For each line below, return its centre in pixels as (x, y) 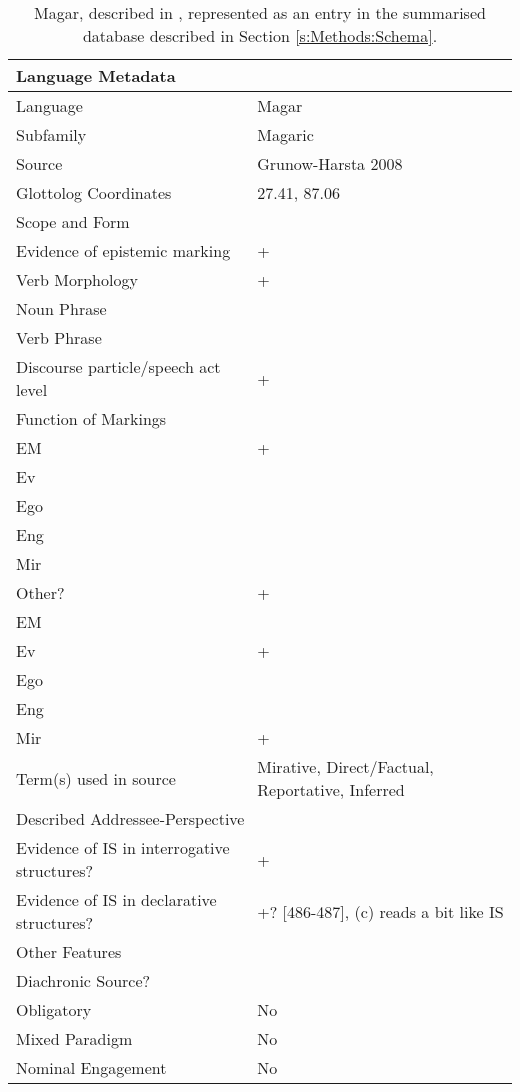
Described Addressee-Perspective (130, 818)
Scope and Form (73, 221)
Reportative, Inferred (331, 789)
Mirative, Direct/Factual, (345, 766)
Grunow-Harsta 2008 (330, 163)
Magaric (285, 134)
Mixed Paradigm (74, 1038)
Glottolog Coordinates (94, 192)
